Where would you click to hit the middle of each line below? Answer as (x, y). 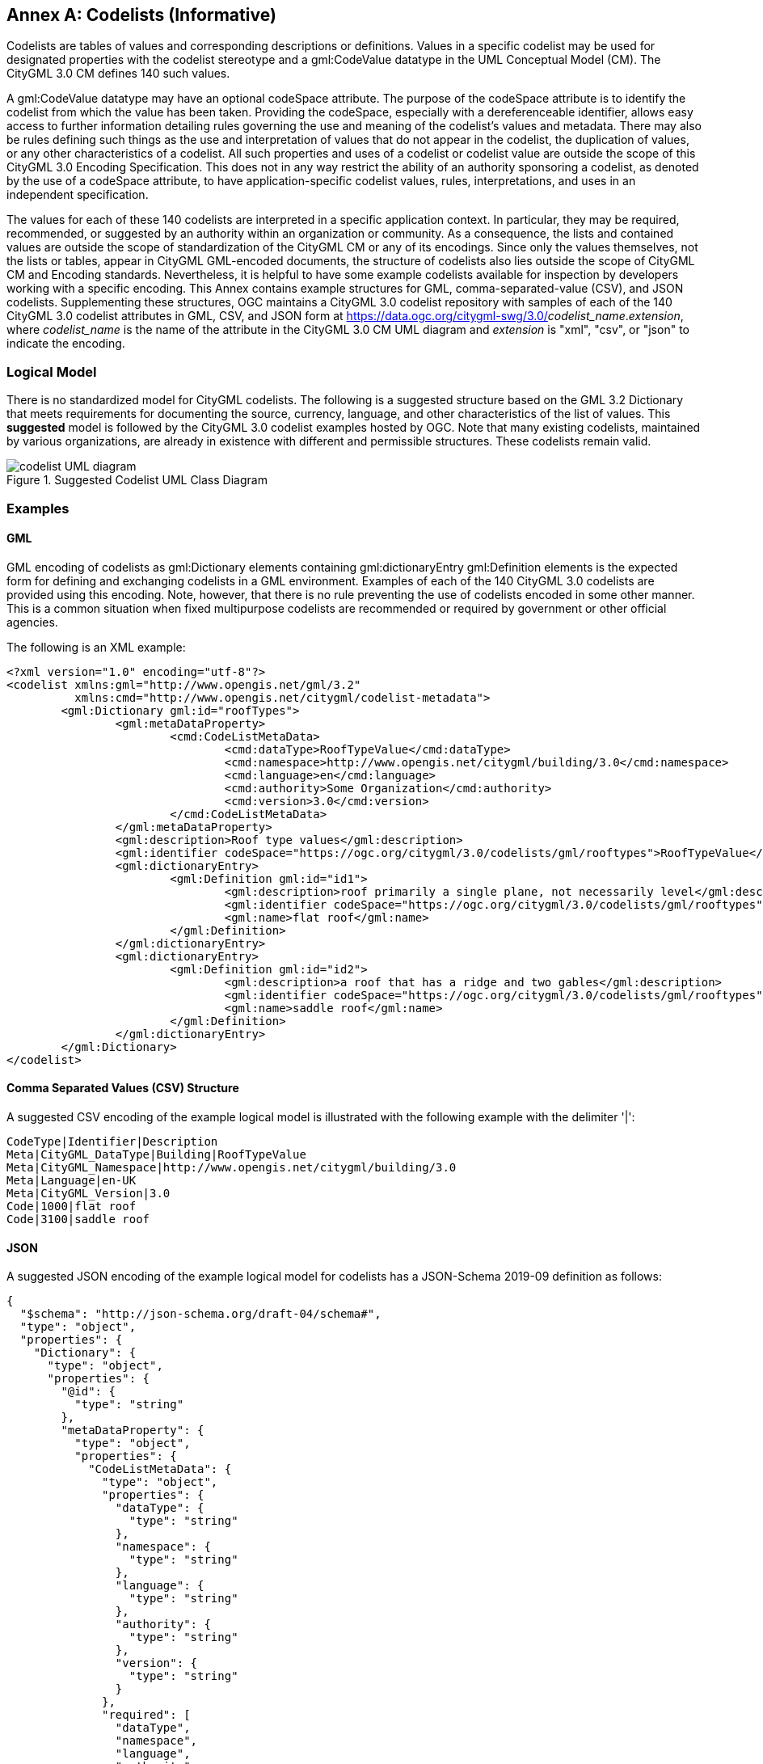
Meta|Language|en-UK (72, 1180)
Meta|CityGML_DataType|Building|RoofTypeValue (156, 1154)
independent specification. (78, 195)
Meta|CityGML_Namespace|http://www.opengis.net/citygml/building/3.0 (232, 1167)
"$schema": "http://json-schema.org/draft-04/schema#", (200, 1314)
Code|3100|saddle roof (78, 1219)
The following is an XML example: (96, 647)
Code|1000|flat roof (72, 1206)
